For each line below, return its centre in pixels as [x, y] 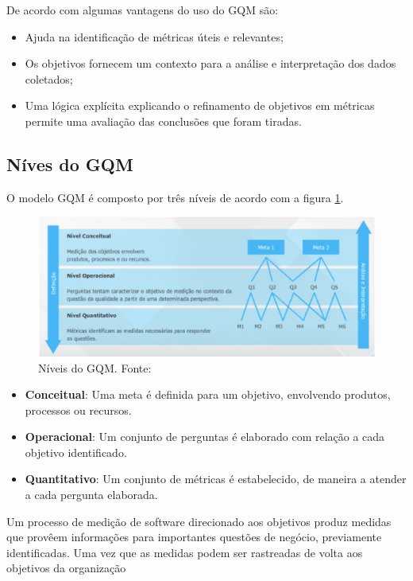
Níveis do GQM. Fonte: [95, 367]
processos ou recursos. [78, 409]
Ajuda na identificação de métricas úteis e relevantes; [154, 36]
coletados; [49, 78]
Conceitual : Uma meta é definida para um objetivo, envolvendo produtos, [208, 394]
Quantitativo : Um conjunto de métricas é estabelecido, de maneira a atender [216, 479]
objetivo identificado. [76, 452]
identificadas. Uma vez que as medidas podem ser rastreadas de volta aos [185, 552]
